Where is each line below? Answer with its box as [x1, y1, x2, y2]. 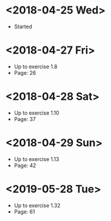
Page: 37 [14, 115, 36, 122]
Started [14, 23, 32, 30]
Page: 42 [14, 162, 36, 169]
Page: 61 [14, 208, 35, 215]
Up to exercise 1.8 [14, 63, 58, 70]
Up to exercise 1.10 [14, 109, 59, 116]
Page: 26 [14, 69, 36, 76]
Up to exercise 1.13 [14, 155, 59, 162]
